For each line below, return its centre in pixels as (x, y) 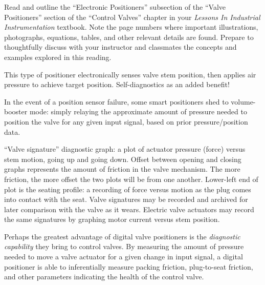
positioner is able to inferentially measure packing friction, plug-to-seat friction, (129, 266)
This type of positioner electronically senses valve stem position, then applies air (130, 74)
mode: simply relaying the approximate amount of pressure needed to (138, 111)
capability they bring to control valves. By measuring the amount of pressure (124, 246)
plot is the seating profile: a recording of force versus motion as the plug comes (128, 189)
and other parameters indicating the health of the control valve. (104, 277)
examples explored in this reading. (58, 57)
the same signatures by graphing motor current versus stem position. (112, 219)
